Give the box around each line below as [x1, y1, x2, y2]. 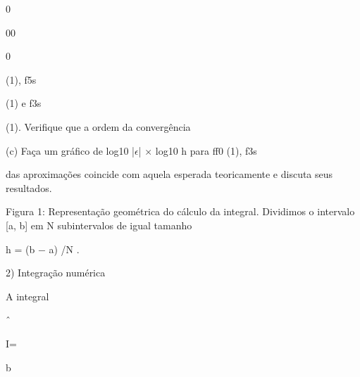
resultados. [6, 180, 52, 195]
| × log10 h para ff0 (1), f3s [138, 143, 257, 158]
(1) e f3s [6, 96, 42, 110]
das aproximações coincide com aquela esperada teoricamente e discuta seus [6, 167, 333, 181]
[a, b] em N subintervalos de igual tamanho [6, 217, 192, 232]
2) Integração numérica [6, 265, 106, 280]
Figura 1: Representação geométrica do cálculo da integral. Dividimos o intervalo [6, 204, 355, 219]
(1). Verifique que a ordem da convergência [6, 119, 191, 134]
